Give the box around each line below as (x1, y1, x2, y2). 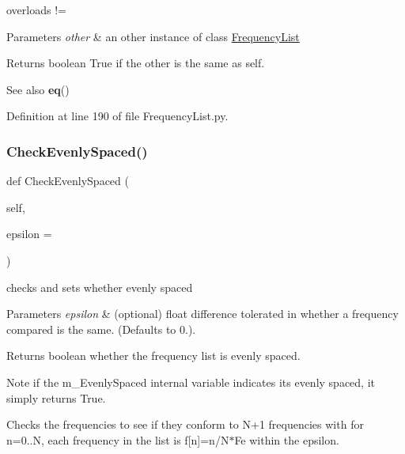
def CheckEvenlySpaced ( (6, 172, 129, 189)
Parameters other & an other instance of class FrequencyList (6, 28, 300, 44)
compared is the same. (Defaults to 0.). (6, 320, 196, 337)
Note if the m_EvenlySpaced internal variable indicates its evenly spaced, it (6, 373, 376, 390)
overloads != (6, 2, 66, 17)
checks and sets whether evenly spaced (6, 278, 193, 295)
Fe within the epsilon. (234, 431, 339, 448)
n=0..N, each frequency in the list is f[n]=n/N (6, 431, 229, 448)
